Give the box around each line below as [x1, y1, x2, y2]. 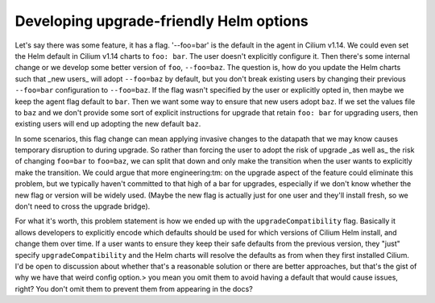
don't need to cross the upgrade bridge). [14, 201, 151, 211]
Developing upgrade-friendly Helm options [14, 12, 309, 30]
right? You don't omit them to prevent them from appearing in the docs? [14, 284, 253, 293]
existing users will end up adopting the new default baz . [14, 119, 201, 129]
